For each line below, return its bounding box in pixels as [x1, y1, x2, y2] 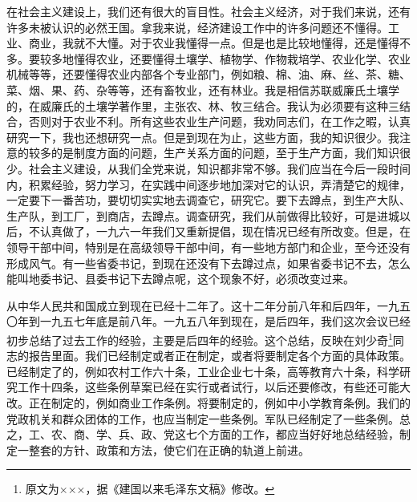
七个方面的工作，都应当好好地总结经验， [185, 426, 399, 443]
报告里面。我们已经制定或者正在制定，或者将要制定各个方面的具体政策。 [28, 347, 411, 364]
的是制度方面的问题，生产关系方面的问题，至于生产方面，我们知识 [51, 144, 399, 161]
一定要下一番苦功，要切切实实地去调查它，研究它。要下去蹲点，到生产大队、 [6, 192, 411, 208]
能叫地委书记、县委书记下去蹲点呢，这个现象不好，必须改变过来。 [6, 270, 354, 287]
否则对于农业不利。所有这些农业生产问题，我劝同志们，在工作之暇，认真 [28, 113, 411, 130]
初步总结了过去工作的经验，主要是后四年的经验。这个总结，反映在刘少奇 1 [6, 329, 393, 348]
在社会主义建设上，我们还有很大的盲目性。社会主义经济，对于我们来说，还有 [6, 3, 411, 19]
